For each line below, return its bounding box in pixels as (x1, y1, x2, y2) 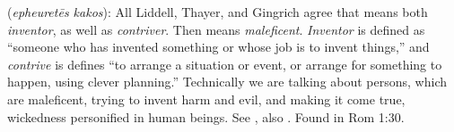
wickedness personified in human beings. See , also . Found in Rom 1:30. (7, 107, 405, 126)
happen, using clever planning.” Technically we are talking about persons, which (7, 72, 447, 91)
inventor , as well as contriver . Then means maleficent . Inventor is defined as (7, 20, 425, 38)
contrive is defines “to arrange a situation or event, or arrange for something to (7, 54, 442, 73)
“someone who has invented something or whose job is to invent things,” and (7, 37, 430, 56)
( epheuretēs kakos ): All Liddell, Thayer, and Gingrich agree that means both (7, 3, 428, 21)
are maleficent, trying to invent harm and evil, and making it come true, (7, 89, 406, 108)
